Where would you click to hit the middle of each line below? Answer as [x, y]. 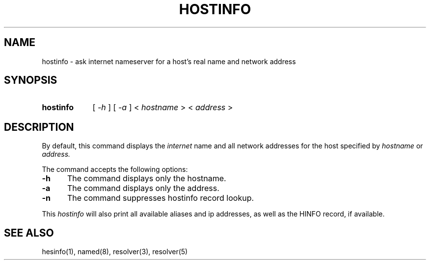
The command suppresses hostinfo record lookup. [161, 198]
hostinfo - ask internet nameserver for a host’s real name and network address [169, 61]
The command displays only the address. [143, 188]
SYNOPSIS [31, 80]
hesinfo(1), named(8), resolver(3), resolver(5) [115, 252]
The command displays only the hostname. [147, 179]
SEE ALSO [29, 233]
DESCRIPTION [39, 127]
